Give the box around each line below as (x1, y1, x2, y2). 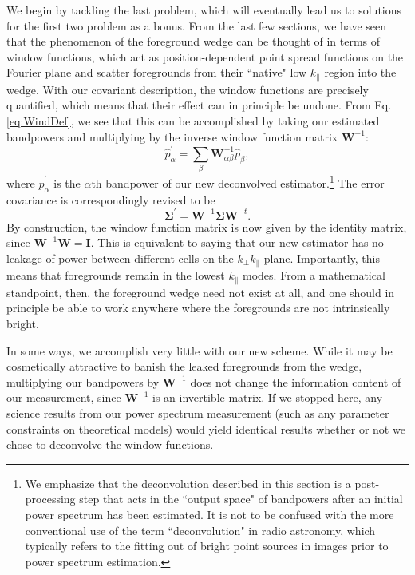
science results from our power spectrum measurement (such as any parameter (6, 405, 389, 422)
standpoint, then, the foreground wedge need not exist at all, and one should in (6, 284, 395, 300)
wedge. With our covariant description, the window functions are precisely (6, 81, 369, 97)
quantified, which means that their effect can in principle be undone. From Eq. (6, 97, 392, 113)
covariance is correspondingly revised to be (6, 191, 215, 208)
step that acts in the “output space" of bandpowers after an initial (79, 490, 403, 507)
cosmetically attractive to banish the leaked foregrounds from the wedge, (6, 358, 362, 375)
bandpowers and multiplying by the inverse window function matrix (6, 128, 338, 145)
